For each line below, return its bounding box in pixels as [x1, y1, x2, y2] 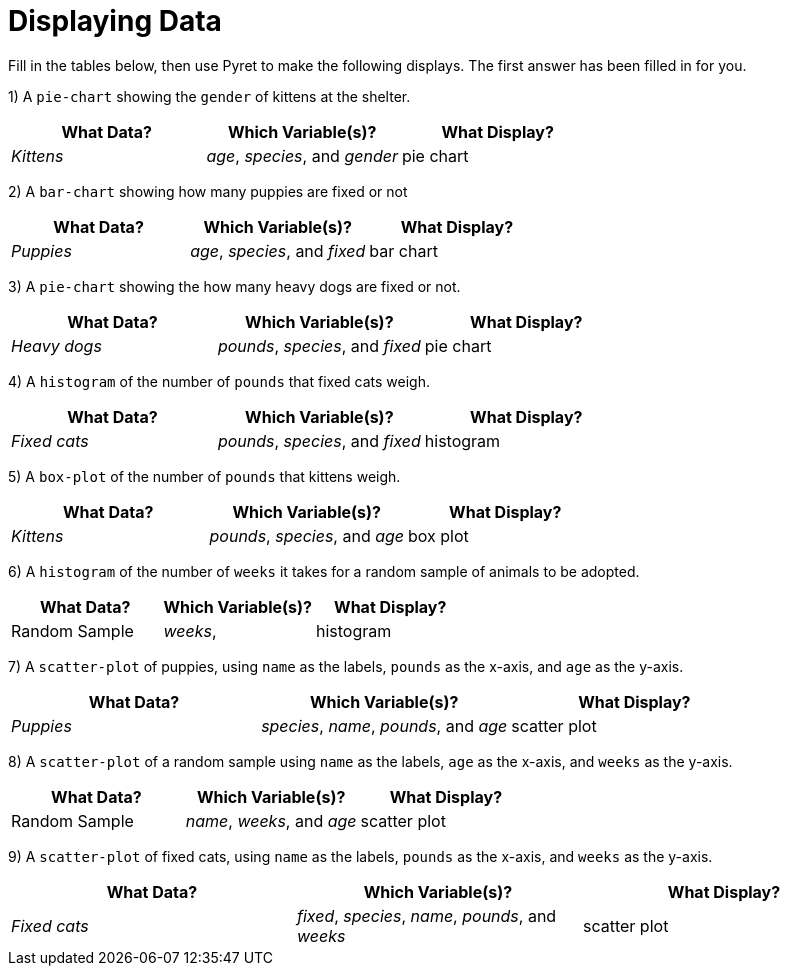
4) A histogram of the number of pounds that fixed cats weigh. [8, 372, 430, 390]
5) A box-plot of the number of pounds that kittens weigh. [8, 467, 401, 485]
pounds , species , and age [209, 525, 405, 546]
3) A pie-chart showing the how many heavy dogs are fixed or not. [8, 277, 461, 295]
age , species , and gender [206, 145, 398, 166]
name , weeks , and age [185, 810, 357, 831]
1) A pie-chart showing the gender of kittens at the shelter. [8, 87, 411, 105]
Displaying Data [8, 4, 222, 38]
